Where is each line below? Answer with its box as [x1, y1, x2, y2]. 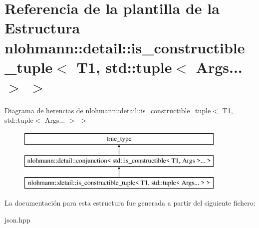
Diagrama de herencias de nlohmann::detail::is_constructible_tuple [4, 105, 211, 115]
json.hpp [4, 214, 30, 225]
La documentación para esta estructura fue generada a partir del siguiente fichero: [4, 198, 256, 208]
